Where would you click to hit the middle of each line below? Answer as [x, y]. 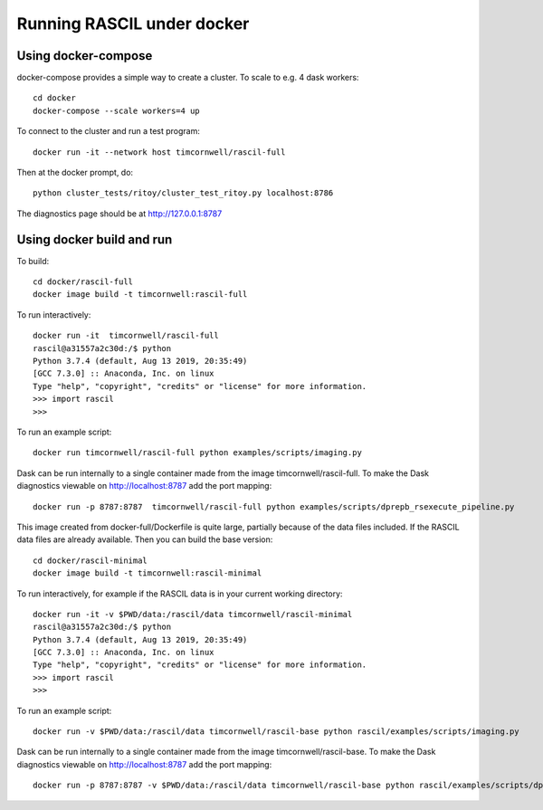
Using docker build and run [95, 239]
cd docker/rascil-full [83, 282]
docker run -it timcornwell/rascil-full [126, 336]
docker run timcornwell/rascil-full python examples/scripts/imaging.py [197, 453]
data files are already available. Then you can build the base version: [145, 539]
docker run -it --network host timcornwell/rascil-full [159, 152]
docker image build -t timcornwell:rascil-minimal [148, 573]
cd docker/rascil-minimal [90, 560]
